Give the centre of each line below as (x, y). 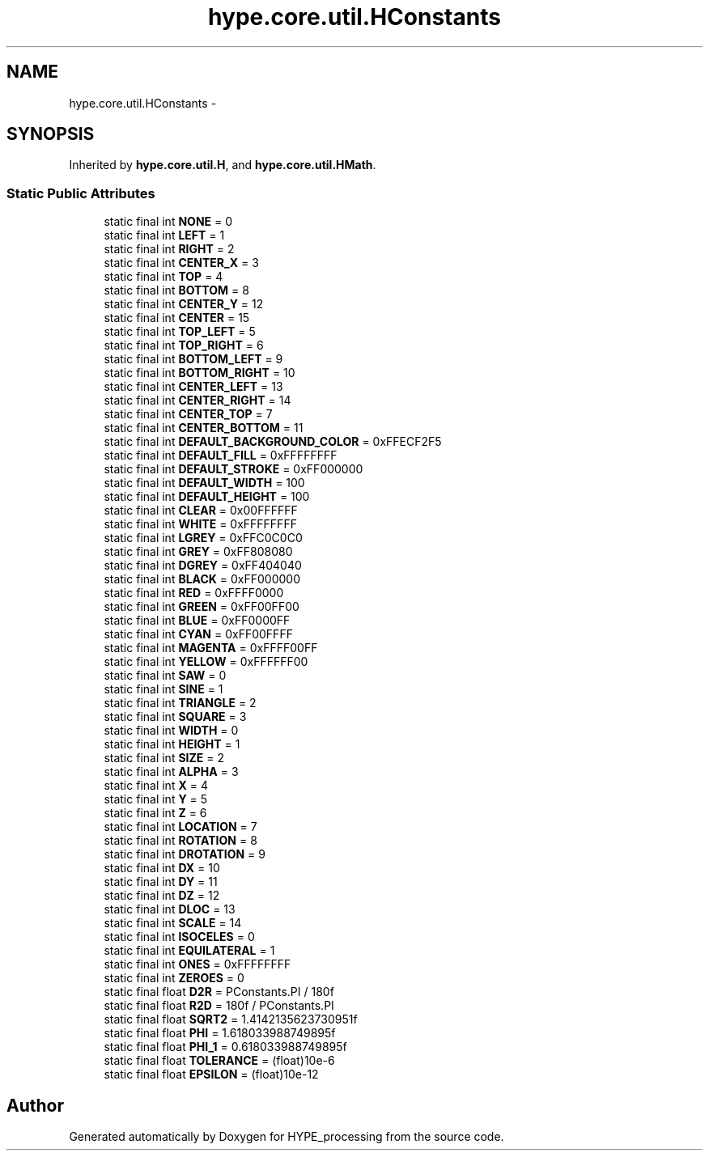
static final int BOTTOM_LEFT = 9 (193, 359)
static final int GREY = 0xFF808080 (198, 552)
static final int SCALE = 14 (173, 923)
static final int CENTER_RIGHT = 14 (197, 400)
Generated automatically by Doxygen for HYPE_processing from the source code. (287, 1137)
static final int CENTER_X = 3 (181, 263)
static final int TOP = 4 (163, 277)
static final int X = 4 (156, 786)
